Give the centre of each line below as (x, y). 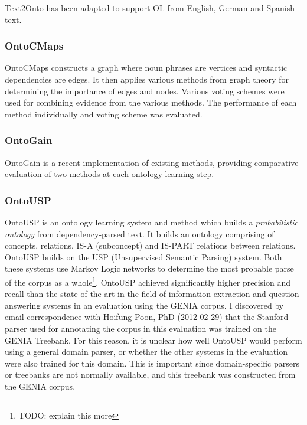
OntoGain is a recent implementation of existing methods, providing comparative (152, 162)
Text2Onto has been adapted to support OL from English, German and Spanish (150, 8)
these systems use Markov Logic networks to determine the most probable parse (149, 268)
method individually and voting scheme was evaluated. (104, 114)
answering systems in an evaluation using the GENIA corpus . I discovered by (144, 305)
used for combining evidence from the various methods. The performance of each (151, 102)
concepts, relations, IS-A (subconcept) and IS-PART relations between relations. (150, 245)
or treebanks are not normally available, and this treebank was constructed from (150, 375)
